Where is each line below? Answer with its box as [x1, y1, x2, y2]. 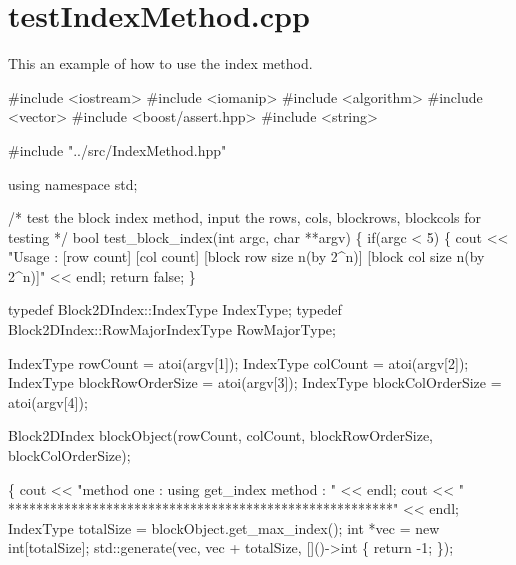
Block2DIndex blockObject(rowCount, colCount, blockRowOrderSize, [8, 425, 434, 446]
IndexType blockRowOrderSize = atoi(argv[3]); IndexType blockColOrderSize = [8, 372, 502, 393]
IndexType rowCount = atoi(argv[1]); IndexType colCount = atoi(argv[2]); [8, 352, 469, 373]
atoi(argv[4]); [8, 391, 88, 412]
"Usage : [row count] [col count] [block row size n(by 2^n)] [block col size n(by [8, 246, 485, 267]
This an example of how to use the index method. [8, 53, 313, 74]
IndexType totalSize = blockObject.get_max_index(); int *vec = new [8, 517, 440, 538]
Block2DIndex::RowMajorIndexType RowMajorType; [8, 319, 336, 340]
